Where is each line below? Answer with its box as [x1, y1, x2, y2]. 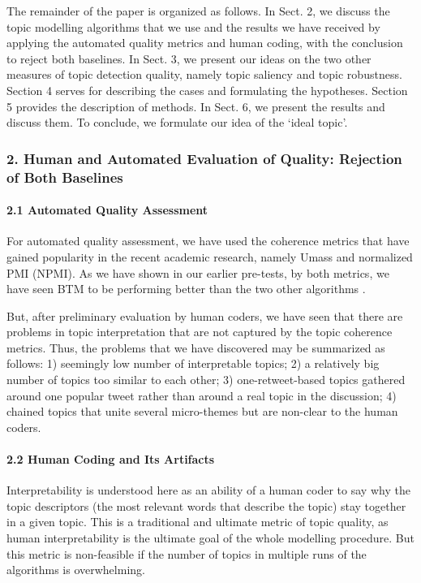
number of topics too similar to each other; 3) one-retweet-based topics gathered [6, 371, 406, 388]
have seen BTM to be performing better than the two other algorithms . [6, 280, 366, 297]
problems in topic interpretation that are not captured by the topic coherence [6, 323, 393, 340]
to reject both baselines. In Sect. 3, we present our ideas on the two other [6, 50, 372, 67]
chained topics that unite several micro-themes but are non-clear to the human [6, 403, 398, 420]
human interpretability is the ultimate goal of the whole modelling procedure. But [6, 529, 415, 546]
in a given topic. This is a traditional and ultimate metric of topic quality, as [6, 513, 389, 530]
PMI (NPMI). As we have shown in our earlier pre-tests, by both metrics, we [6, 264, 389, 281]
